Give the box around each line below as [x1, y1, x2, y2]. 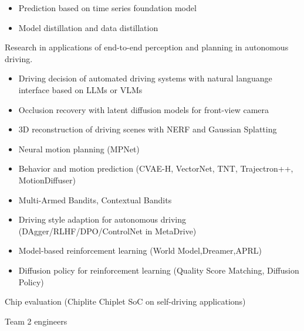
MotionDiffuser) [18, 173, 76, 186]
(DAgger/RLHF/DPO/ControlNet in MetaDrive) [18, 224, 197, 237]
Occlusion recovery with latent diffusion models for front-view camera [18, 103, 269, 115]
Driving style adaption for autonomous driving [18, 213, 186, 226]
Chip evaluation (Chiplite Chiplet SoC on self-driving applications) [5, 295, 246, 308]
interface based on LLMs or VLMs [18, 83, 143, 95]
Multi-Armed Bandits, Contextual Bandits [18, 193, 172, 206]
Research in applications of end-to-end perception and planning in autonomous [5, 41, 289, 53]
